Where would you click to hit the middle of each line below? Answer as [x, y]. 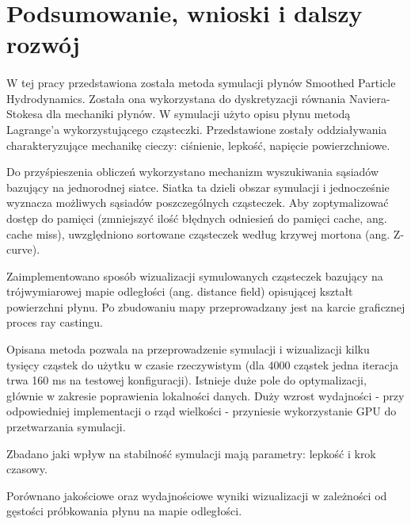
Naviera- [369, 98]
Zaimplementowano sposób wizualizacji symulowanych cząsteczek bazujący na [195, 275]
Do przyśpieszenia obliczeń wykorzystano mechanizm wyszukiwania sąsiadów [193, 172]
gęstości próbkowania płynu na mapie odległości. [124, 511]
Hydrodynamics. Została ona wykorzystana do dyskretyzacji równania [176, 98]
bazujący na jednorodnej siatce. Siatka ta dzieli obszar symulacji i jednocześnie [198, 187]
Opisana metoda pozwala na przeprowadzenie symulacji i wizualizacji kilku [188, 349]
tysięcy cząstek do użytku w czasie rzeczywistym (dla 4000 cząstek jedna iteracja [203, 364]
